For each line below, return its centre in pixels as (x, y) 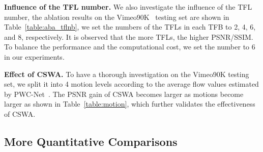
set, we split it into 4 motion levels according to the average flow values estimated (131, 84)
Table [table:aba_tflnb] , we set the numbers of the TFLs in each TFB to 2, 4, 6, (130, 27)
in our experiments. (34, 56)
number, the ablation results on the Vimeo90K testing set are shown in (117, 17)
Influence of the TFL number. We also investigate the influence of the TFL (128, 7)
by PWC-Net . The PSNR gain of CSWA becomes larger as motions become (124, 94)
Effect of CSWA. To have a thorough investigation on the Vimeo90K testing (127, 74)
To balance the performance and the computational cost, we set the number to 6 (130, 47)
